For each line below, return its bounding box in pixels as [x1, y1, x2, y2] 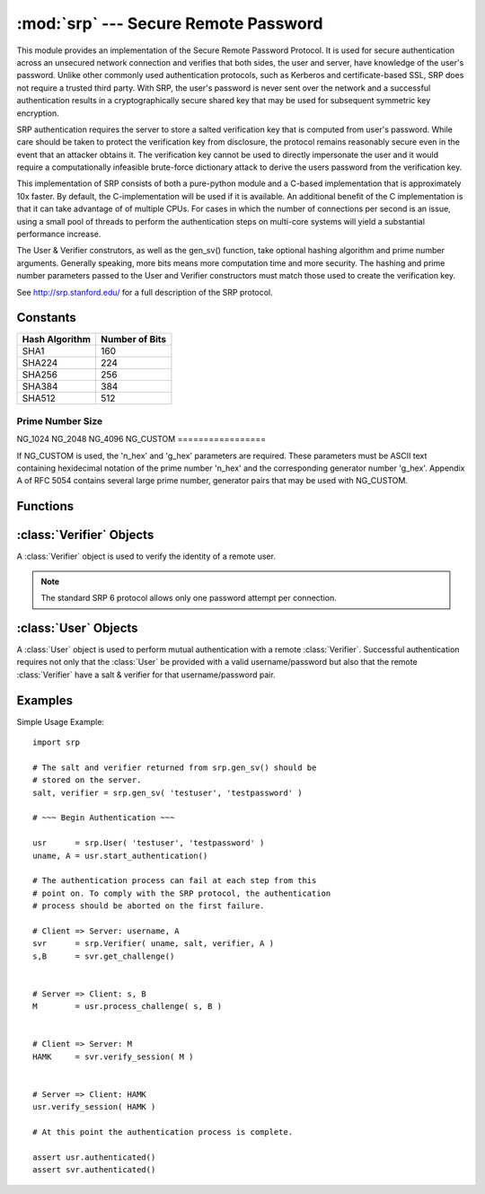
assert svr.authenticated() [32, 1164, 156, 1175]
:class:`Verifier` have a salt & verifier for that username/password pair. [16, 669, 276, 680]
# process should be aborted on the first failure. [32, 901, 265, 911]
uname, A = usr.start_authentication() [32, 850, 208, 861]
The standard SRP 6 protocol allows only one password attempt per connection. [40, 593, 337, 604]
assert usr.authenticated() [32, 1152, 156, 1163]
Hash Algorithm [22, 333, 92, 346]
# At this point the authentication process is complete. [32, 1128, 294, 1137]
